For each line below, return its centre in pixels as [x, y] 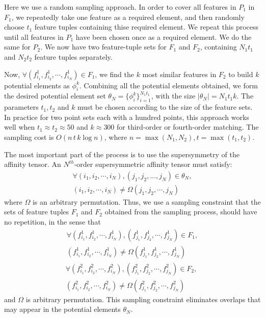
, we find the [114, 74]
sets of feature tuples [37, 212]
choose [14, 27]
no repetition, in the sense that [52, 221]
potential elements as [37, 85]
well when [20, 127]
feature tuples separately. [73, 56]
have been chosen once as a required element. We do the [164, 36]
